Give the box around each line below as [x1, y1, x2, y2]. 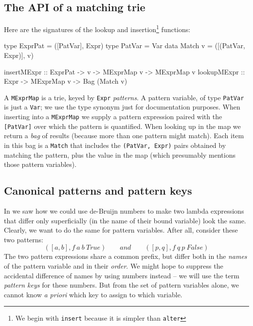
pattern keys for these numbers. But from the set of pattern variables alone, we [4, 280, 239, 290]
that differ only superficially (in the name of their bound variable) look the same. [4, 215, 246, 225]
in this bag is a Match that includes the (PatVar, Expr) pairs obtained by [4, 140, 226, 150]
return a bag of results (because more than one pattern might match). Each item [4, 130, 244, 141]
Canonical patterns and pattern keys [4, 183, 192, 198]
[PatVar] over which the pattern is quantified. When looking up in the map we [4, 121, 241, 131]
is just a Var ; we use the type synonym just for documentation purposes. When [4, 102, 240, 112]
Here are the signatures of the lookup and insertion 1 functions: [4, 23, 191, 34]
